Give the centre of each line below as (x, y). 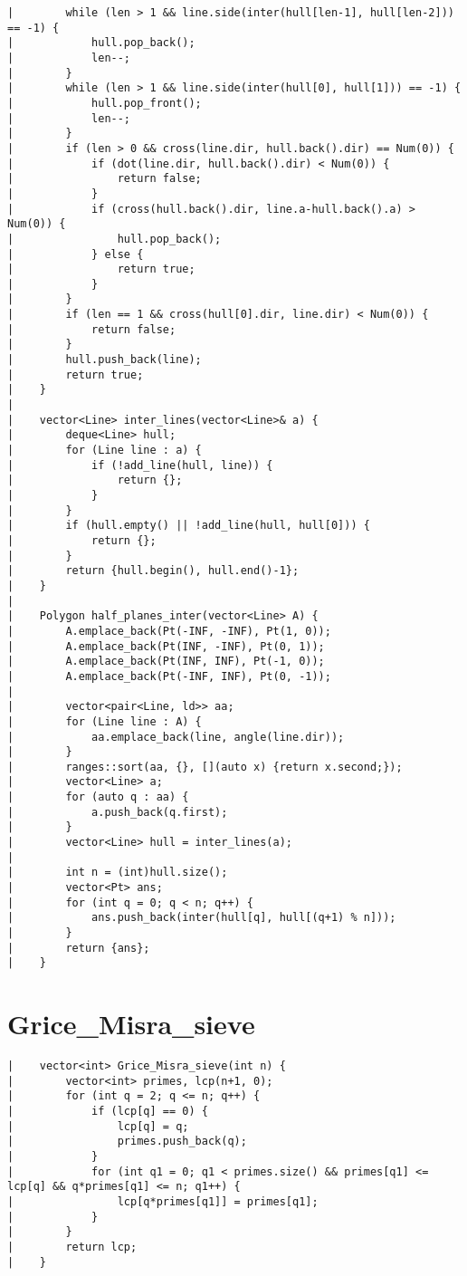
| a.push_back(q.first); (118, 812)
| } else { (76, 254)
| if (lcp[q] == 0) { (108, 1112)
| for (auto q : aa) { (98, 797)
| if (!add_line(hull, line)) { (140, 465)
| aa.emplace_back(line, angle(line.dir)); (176, 737)
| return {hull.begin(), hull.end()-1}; (153, 571)
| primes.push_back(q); (127, 1142)
